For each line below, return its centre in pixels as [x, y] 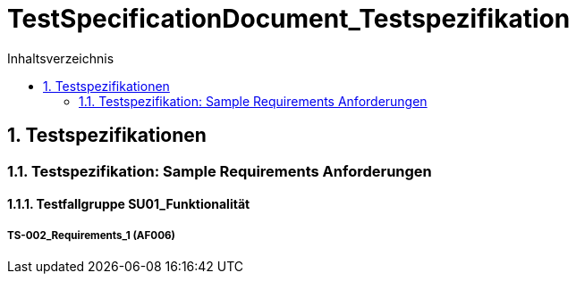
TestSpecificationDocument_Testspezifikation [289, 19]
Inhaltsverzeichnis [61, 58]
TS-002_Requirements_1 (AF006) [91, 235]
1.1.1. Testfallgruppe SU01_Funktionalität [129, 204]
